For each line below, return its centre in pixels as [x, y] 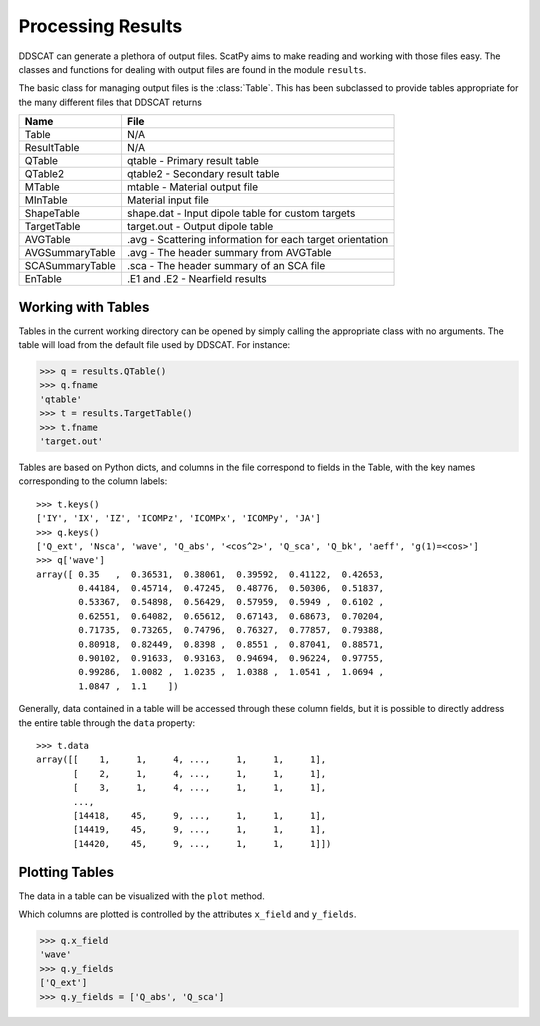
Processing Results [100, 26]
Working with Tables [84, 306]
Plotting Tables [66, 871]
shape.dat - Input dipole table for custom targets [241, 213]
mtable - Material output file [192, 187]
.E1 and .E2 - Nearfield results [196, 279]
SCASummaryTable [70, 266]
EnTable [43, 279]
